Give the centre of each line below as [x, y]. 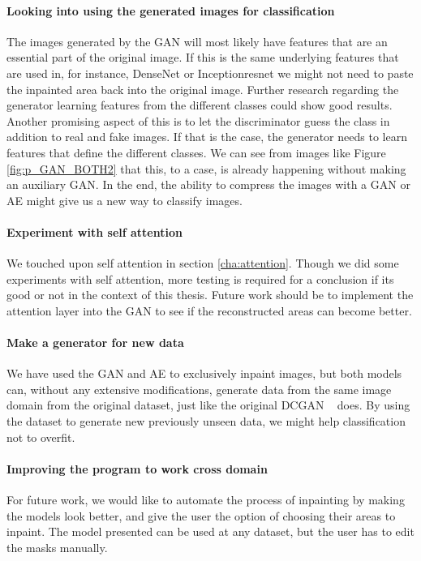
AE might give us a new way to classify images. [125, 200]
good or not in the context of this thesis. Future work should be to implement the [210, 295]
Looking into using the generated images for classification [171, 10]
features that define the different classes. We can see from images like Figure [196, 152]
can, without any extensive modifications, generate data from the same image [199, 389]
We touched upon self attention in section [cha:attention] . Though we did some [203, 263]
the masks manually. [57, 547]
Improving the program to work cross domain [137, 468]
